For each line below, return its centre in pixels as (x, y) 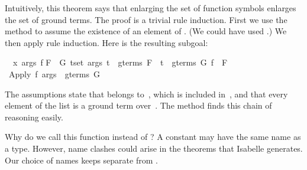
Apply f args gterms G (54, 73)
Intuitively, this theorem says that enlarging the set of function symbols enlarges (151, 8)
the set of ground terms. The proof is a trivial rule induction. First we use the (146, 19)
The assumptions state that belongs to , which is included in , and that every (146, 94)
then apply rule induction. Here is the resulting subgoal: (106, 42)
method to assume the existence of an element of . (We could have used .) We (146, 31)
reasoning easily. (34, 117)
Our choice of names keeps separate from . (81, 160)
